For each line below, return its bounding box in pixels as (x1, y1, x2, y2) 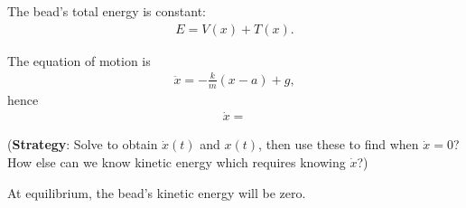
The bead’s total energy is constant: (7, 2, 206, 20)
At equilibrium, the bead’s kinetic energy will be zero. (7, 183, 306, 202)
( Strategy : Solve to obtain (7, 135, 158, 154)
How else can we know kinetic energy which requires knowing (7, 153, 346, 172)
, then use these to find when (258, 135, 419, 154)
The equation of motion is (7, 51, 151, 70)
